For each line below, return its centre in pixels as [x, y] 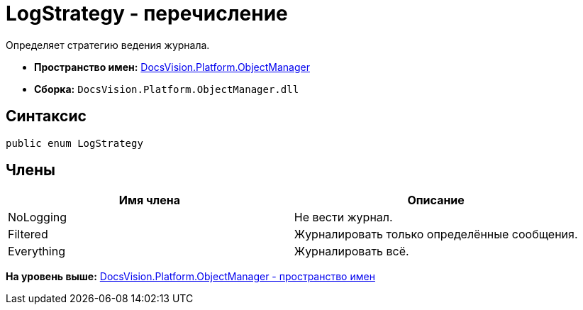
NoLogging [38, 217]
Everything [37, 251]
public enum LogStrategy [74, 143]
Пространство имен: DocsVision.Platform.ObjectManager [172, 67]
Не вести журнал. [343, 217]
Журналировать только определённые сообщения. [436, 234]
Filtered [28, 234]
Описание [436, 200]
